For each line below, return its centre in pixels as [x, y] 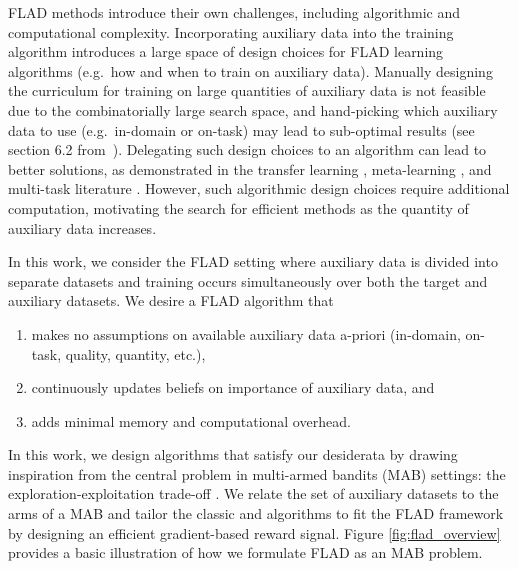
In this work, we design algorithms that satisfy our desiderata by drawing [233, 454]
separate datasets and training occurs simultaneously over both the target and [248, 280]
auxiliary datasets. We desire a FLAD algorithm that [171, 300]
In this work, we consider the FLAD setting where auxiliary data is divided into [253, 261]
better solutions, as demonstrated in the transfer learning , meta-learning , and [250, 168]
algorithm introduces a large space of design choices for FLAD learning [226, 51]
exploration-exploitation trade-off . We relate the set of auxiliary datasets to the [253, 493]
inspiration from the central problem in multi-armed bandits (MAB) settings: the [257, 473]
